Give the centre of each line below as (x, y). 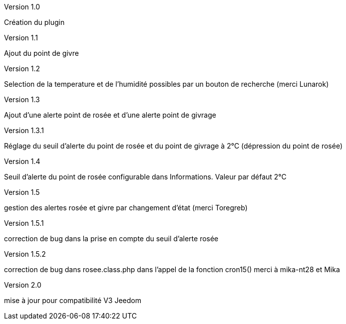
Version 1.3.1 (24, 130)
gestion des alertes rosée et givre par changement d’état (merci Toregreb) (126, 208)
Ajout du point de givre (41, 53)
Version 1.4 (22, 161)
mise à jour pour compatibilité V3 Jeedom (73, 300)
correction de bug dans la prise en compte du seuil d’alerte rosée (111, 239)
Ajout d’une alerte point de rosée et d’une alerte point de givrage (110, 115)
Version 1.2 (22, 69)
